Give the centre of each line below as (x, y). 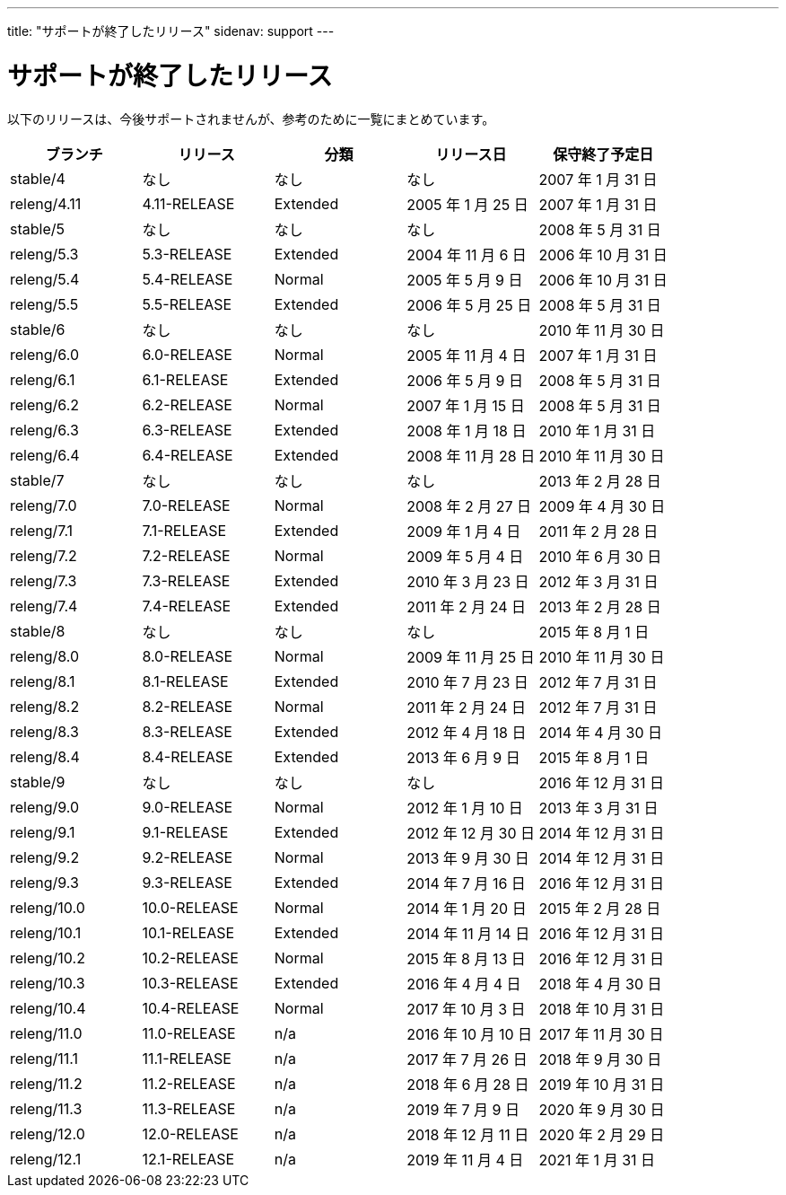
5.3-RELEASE (187, 254)
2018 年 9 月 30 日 (600, 1059)
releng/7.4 (44, 606)
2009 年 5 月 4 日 (465, 556)
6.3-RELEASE (187, 430)
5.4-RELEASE (188, 279)
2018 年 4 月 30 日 (600, 984)
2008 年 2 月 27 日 (469, 506)
